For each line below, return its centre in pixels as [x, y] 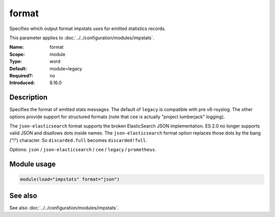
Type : [16, 62]
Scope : [17, 54]
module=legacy [66, 68]
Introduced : [22, 83]
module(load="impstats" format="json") [70, 179]
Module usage [33, 164]
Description [29, 98]
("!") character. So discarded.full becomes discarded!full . [78, 140]
